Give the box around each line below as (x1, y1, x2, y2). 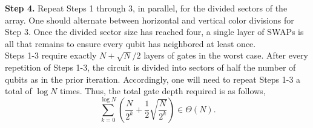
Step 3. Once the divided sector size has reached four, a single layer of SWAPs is (5, 25, 304, 38)
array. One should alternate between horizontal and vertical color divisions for (5, 13, 294, 26)
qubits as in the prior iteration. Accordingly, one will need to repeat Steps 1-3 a (5, 72, 301, 85)
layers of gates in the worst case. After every (143, 49, 309, 62)
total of (5, 85, 32, 97)
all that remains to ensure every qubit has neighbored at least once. (5, 37, 256, 50)
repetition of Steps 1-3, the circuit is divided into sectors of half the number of (5, 60, 296, 73)
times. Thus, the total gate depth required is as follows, (59, 85, 266, 97)
